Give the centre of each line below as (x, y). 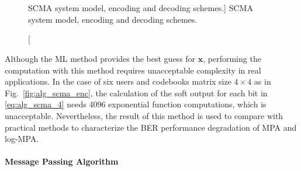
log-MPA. (22, 139)
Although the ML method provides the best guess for (100, 58)
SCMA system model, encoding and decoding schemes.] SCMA (141, 8)
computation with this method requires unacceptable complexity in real (133, 70)
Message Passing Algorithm (62, 161)
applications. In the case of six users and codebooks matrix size (118, 81)
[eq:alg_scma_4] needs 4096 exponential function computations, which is (136, 104)
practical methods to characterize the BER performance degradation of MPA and (151, 127)
